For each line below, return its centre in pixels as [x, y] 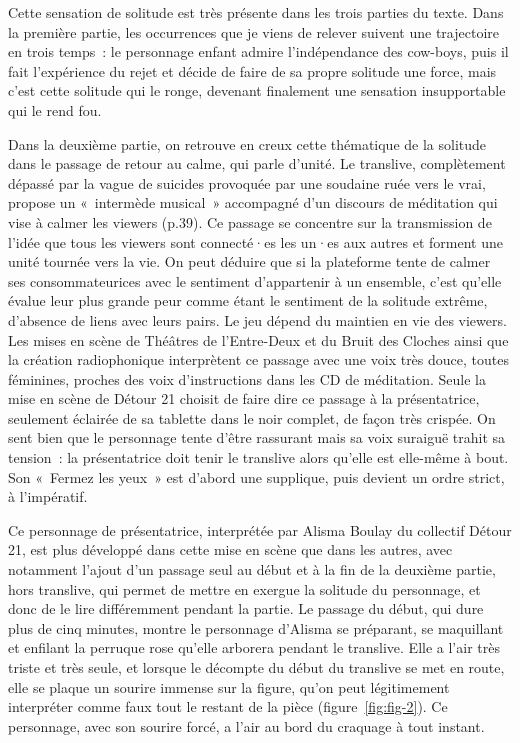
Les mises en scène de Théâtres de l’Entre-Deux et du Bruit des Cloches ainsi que [258, 339]
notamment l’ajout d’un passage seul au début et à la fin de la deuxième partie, [252, 569]
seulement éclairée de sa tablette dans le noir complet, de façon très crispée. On [252, 417]
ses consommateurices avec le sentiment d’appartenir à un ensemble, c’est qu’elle [255, 280]
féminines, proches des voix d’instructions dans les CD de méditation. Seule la [247, 378]
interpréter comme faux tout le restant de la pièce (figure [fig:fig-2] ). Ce [228, 706]
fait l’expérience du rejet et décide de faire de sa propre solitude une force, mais [252, 70]
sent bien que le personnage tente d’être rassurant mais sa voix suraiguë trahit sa [257, 437]
